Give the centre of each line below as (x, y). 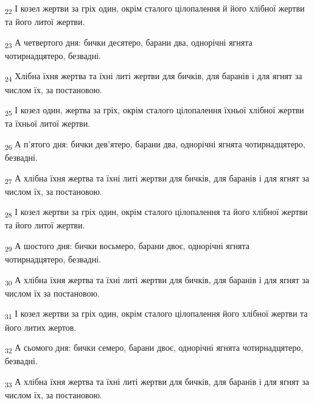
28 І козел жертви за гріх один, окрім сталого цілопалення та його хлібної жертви (156, 213)
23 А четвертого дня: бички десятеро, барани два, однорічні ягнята (129, 43)
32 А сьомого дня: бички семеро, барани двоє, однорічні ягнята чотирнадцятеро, (154, 348)
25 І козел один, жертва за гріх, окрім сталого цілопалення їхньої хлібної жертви (155, 111)
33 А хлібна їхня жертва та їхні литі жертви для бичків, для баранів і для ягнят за (157, 382)
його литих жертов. (41, 327)
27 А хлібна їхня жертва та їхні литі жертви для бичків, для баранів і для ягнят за (157, 178)
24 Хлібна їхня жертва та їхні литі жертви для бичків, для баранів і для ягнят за (154, 77)
